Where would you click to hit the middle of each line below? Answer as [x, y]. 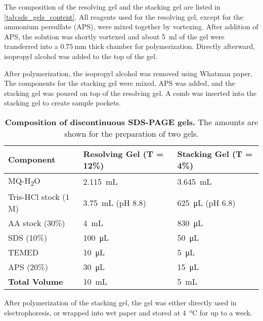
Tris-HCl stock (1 [39, 197]
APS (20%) [28, 267]
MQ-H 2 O [24, 181]
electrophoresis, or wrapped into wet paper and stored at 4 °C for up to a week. [128, 312]
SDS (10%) [28, 238]
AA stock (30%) [37, 223]
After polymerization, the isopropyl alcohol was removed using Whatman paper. [128, 73]
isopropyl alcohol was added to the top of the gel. [81, 56]
